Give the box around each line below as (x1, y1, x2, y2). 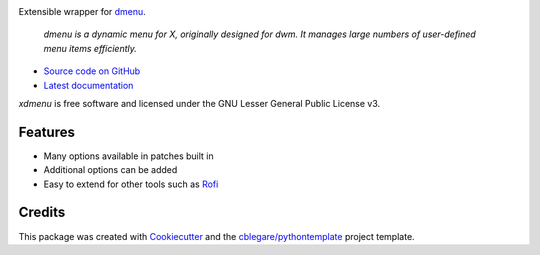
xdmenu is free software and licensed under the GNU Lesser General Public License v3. (18, 97, 381, 109)
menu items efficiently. (43, 42, 137, 54)
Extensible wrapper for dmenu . (18, 6, 147, 17)
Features (18, 123, 75, 140)
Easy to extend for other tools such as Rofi (43, 178, 219, 190)
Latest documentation (43, 79, 134, 91)
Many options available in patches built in (43, 150, 214, 162)
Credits (18, 204, 66, 221)
